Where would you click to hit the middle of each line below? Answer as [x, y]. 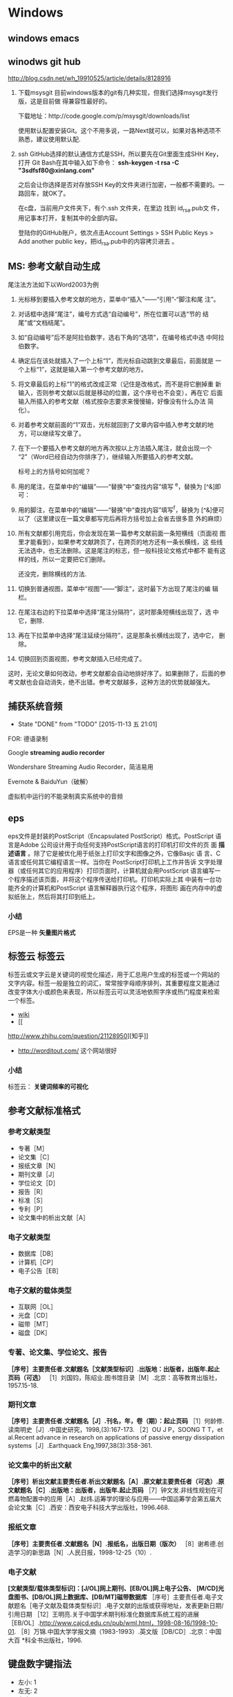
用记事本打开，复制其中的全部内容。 [69, 218]
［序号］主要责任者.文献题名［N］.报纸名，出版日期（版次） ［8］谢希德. [113, 1543]
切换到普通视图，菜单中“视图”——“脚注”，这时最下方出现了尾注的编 [114, 589]
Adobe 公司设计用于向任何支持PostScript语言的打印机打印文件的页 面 [118, 844]
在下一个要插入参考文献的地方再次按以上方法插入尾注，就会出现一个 [115, 448]
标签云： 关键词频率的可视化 [48, 1087]
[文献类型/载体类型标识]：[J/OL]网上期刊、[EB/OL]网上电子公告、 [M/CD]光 [116, 1588]
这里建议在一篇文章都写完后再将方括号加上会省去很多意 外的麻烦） [131, 519]
